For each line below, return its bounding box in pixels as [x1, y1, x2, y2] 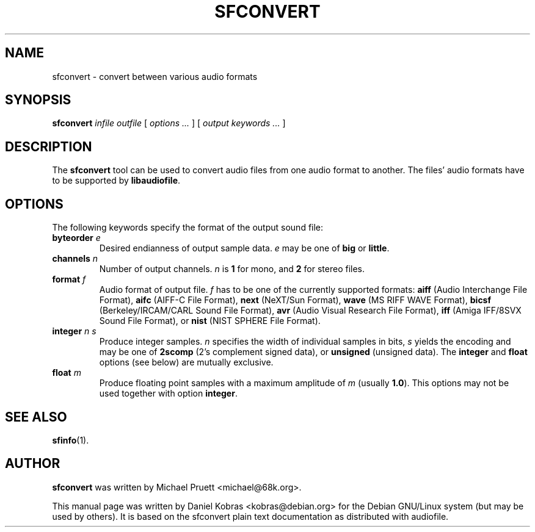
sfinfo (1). [52, 434, 89, 445]
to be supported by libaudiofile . [52, 175, 181, 186]
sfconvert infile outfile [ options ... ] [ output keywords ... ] [52, 118, 286, 129]
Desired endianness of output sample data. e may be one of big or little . [99, 243, 390, 254]
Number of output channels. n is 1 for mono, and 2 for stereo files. [99, 264, 365, 275]
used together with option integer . [99, 388, 238, 399]
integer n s [52, 326, 96, 337]
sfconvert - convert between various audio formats [52, 71, 258, 82]
